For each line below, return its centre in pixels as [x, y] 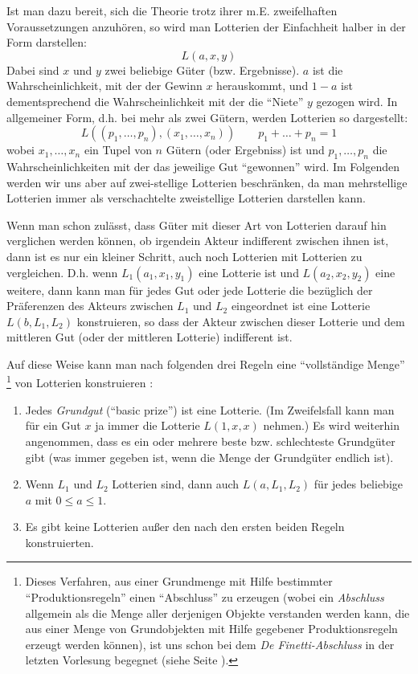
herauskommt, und [262, 86]
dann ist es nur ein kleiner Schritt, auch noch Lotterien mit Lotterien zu [184, 256]
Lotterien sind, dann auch [176, 484]
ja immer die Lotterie [148, 425]
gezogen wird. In [357, 101]
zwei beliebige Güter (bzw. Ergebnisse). [202, 69]
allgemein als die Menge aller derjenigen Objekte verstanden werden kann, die [217, 613]
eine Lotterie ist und [249, 272]
